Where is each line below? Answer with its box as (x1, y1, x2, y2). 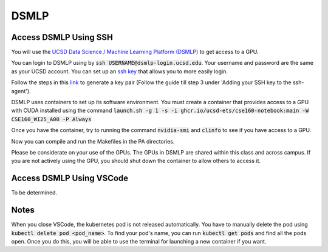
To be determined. (11, 189, 58, 196)
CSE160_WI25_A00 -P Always (11, 116, 92, 122)
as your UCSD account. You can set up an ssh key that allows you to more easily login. (11, 67, 228, 75)
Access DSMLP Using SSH (11, 32, 114, 42)
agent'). (11, 87, 31, 94)
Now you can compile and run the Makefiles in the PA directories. (11, 138, 175, 145)
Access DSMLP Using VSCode (11, 173, 129, 184)
